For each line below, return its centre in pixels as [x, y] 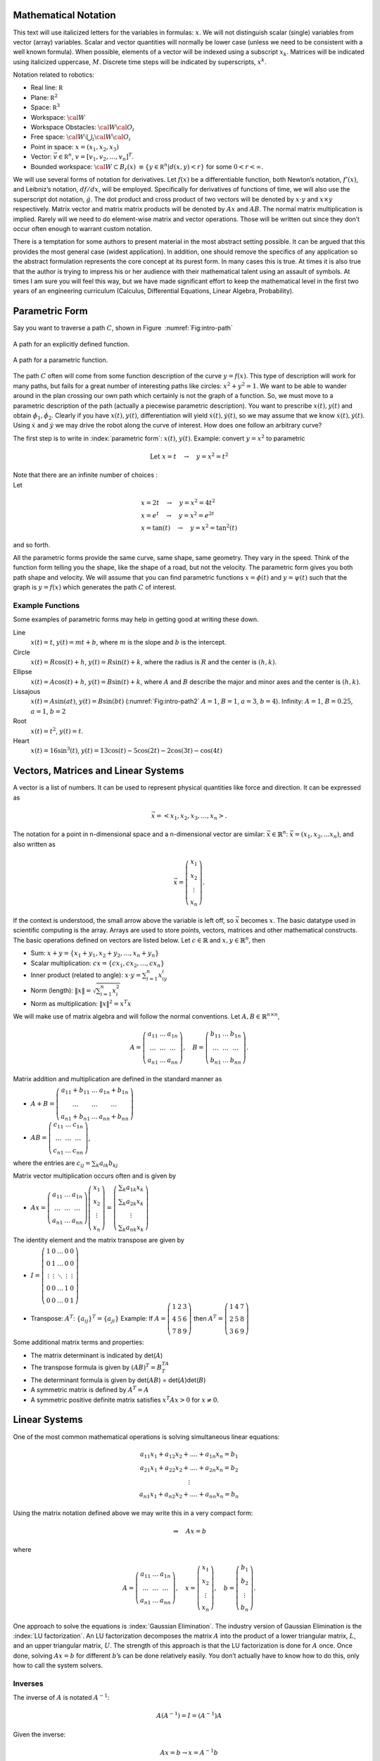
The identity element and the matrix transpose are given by [99, 1240]
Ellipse [23, 672]
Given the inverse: [39, 1734]
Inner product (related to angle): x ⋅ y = [86, 975]
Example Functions [46, 605]
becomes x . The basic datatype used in [298, 921]
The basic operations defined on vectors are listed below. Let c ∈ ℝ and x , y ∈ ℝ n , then [139, 940]
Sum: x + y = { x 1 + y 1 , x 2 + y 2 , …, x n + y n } [95, 954]
